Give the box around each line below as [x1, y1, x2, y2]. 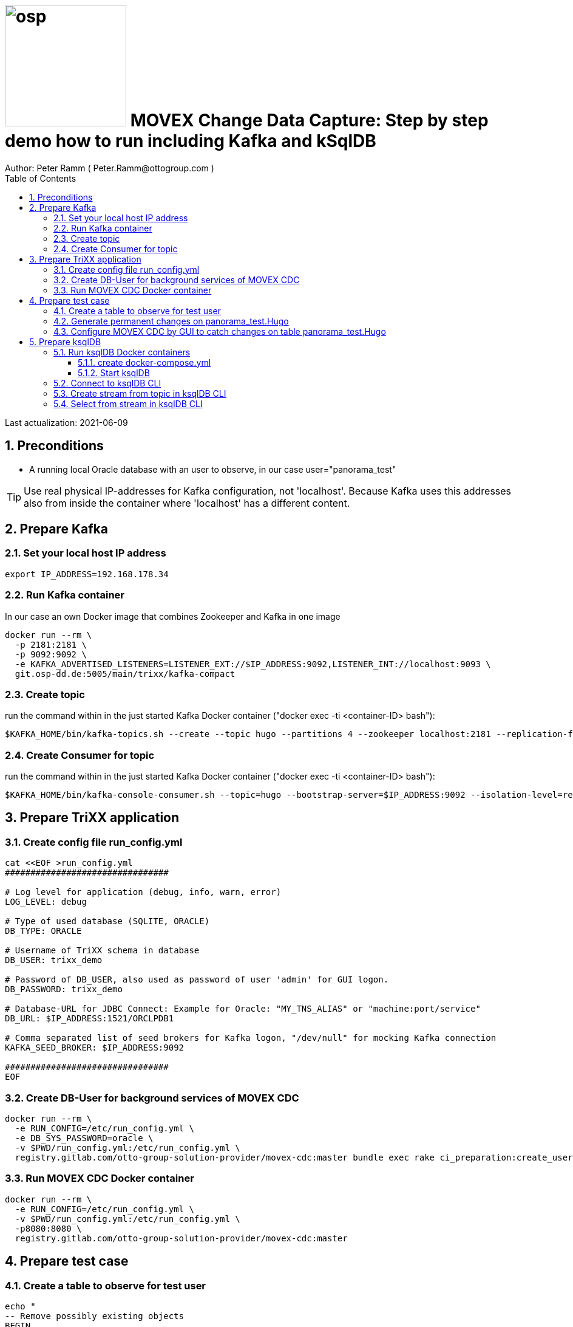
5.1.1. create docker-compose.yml [78, 357, 211, 368]
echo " [5, 1301, 36, 1311]
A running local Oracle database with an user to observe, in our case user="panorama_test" [29, 464, 396, 475]
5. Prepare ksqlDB [29, 336, 101, 347]
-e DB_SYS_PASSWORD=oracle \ [15, 1133, 154, 1144]
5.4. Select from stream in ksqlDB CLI [53, 398, 203, 409]
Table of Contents [5, 173, 76, 183]
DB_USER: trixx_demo [5, 955, 103, 965]
